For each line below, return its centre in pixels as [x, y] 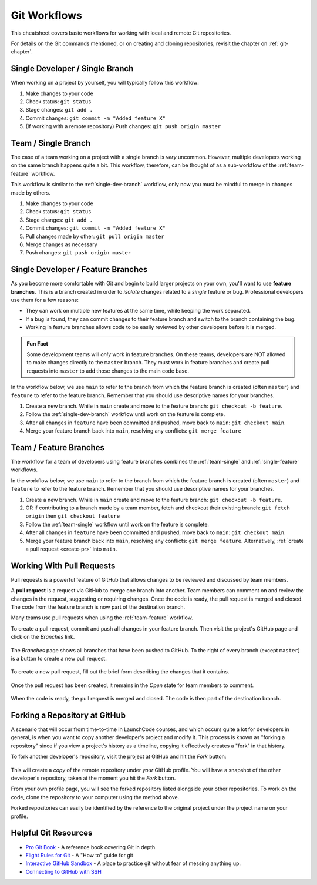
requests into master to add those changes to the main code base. [108, 371]
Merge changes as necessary [61, 244]
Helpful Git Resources [52, 833]
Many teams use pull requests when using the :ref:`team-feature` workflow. [102, 618]
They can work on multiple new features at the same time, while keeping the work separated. [138, 311]
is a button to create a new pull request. [59, 658]
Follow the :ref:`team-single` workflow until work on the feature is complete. [117, 524]
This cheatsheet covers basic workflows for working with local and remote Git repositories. [121, 33]
